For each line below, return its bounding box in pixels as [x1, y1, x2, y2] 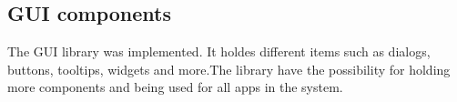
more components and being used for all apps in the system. [7, 77, 343, 97]
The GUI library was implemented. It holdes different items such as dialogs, [7, 42, 431, 61]
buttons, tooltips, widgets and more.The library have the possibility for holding [7, 59, 451, 78]
